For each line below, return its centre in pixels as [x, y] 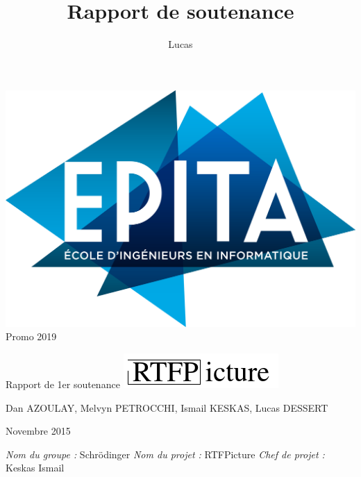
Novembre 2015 [38, 431]
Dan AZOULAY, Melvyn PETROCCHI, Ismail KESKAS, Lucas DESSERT [167, 407]
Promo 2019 [31, 336]
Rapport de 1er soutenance [63, 384]
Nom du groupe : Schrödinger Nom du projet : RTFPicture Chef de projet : [165, 454]
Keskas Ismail [35, 468]
